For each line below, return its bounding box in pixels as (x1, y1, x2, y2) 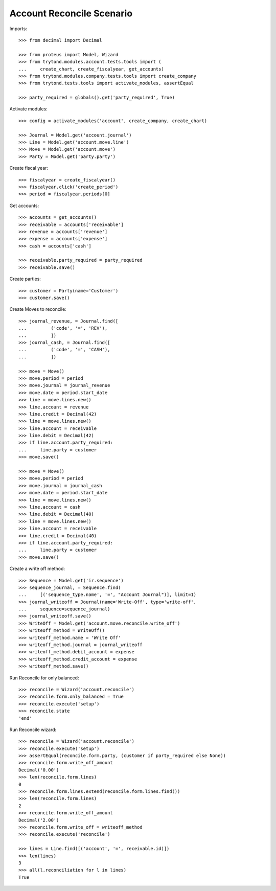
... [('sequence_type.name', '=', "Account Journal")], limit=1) (18, 592, 197, 598)
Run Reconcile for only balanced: (9, 675, 79, 681)
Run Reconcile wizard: (9, 726, 57, 733)
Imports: (9, 26, 28, 32)
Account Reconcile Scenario (9, 8, 133, 19)
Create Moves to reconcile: (9, 306, 66, 312)
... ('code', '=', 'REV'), (18, 325, 108, 331)
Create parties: (9, 276, 41, 282)
